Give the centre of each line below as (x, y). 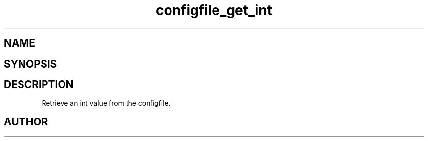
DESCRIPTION (39, 85)
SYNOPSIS (31, 64)
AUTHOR (26, 122)
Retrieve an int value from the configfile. (106, 103)
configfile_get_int (214, 10)
